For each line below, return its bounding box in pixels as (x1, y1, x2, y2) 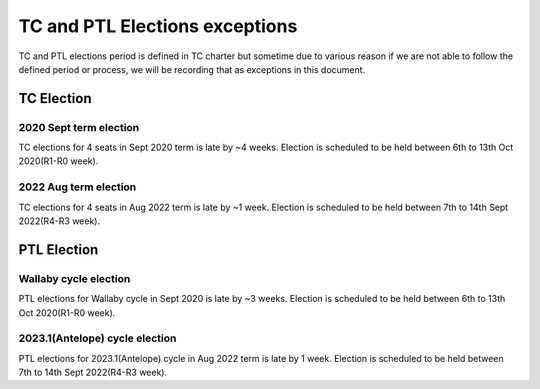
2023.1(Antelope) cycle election (18, 331, 177, 345)
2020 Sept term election (18, 120, 140, 134)
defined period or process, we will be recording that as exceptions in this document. (18, 63, 366, 75)
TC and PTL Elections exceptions (18, 15, 298, 37)
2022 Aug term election (18, 180, 137, 194)
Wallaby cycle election (18, 271, 131, 285)
